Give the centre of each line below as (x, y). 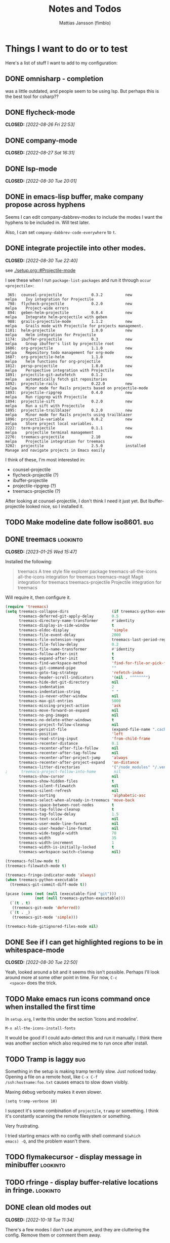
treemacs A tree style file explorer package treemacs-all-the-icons (87, 571)
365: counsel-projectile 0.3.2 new (70, 295)
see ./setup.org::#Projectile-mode (40, 270)
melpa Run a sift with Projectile (45, 406)
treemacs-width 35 (67, 838)
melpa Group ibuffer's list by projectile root (60, 344)
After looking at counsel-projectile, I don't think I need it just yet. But (76, 501)
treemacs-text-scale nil (69, 819)
